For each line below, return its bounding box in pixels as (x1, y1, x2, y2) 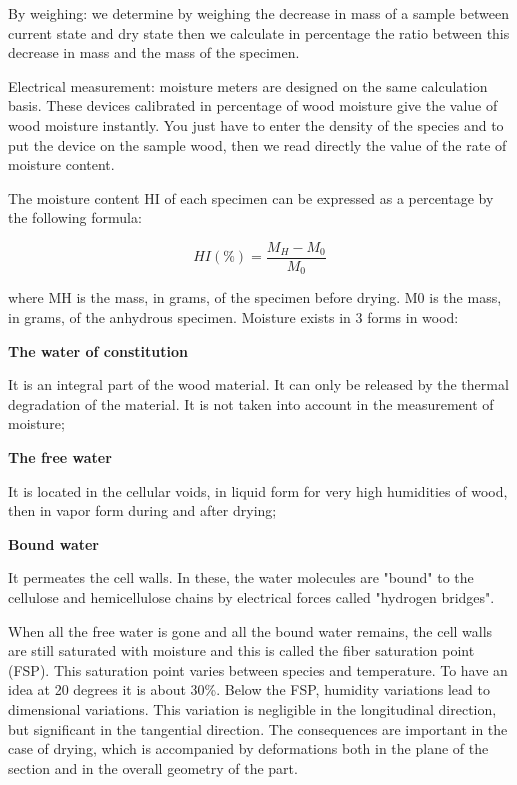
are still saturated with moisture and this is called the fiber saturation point (8, 640, 475, 661)
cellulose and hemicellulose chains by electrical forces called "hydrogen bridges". (8, 586, 495, 607)
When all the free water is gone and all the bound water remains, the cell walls (8, 620, 493, 641)
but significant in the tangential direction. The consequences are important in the (8, 718, 508, 739)
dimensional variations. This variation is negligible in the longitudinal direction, (8, 698, 497, 719)
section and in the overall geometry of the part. (8, 757, 298, 778)
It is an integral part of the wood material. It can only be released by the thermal (8, 374, 509, 395)
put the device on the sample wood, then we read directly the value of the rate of (8, 134, 507, 155)
